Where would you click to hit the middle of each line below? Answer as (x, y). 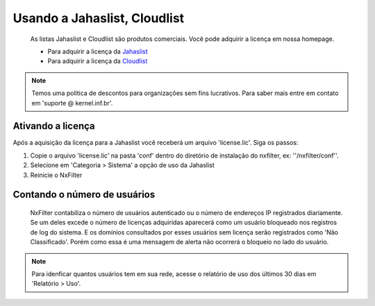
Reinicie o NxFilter (56, 175)
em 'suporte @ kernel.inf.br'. (72, 103)
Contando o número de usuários (84, 195)
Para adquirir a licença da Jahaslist (98, 51)
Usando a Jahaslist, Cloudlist (99, 18)
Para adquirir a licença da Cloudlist (98, 61)
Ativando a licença (54, 126)
